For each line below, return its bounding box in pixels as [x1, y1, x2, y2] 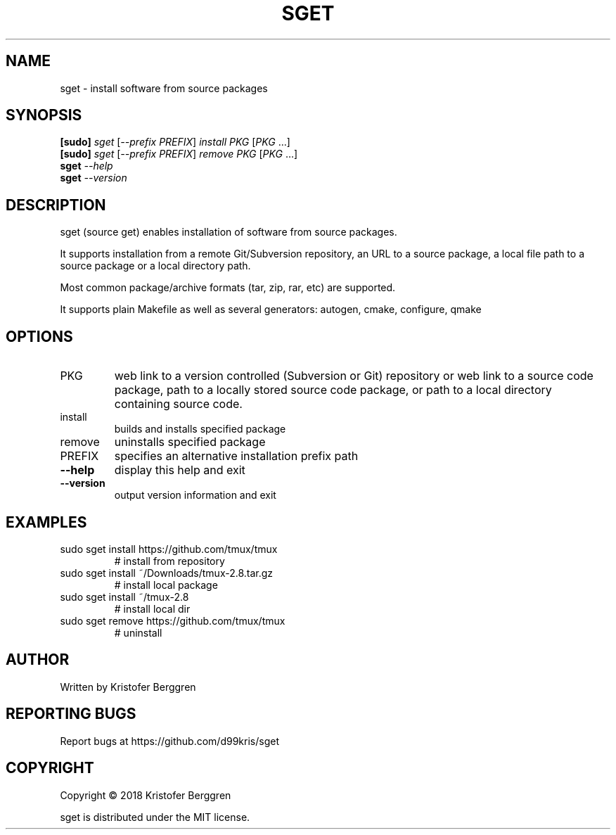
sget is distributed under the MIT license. [60, 810, 250, 823]
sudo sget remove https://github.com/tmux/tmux [60, 614, 285, 627]
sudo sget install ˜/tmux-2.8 [60, 590, 189, 603]
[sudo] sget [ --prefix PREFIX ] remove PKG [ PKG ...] [60, 148, 298, 160]
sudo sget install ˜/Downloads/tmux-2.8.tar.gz [60, 566, 274, 579]
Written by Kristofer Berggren [60, 680, 196, 693]
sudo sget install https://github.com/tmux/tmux [60, 542, 278, 555]
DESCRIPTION [6, 196, 106, 214]
